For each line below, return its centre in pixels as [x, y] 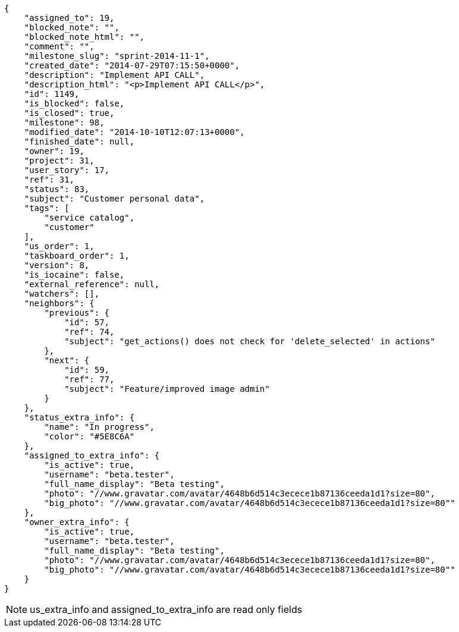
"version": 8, [57, 265]
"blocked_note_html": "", [84, 37]
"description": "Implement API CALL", [114, 75]
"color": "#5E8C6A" [89, 436]
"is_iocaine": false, [74, 275]
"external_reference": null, [92, 284]
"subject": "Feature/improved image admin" [167, 389]
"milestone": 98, [64, 122]
